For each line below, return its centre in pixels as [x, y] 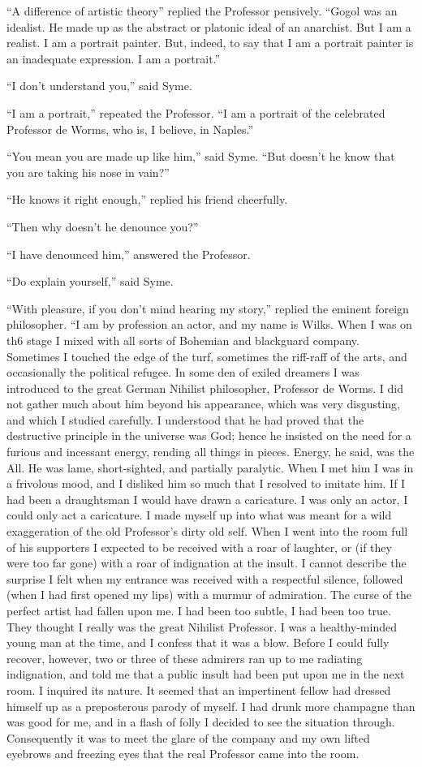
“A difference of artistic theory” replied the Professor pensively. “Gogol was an [202, 11]
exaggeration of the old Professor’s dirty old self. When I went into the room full [207, 531]
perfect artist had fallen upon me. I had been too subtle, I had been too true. [199, 610]
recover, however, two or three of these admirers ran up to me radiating [185, 658]
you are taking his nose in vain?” [88, 172]
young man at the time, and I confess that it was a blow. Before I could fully [198, 642]
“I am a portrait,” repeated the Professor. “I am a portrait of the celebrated [196, 112]
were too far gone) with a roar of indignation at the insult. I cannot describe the [207, 563]
